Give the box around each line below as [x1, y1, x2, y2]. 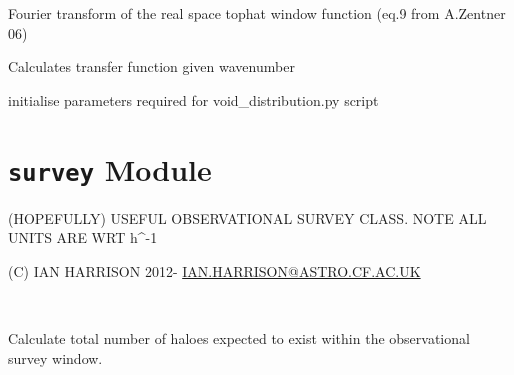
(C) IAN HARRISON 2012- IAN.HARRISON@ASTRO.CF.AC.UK [8, 260, 421, 281]
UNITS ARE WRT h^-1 [8, 227, 158, 248]
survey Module [8, 148, 212, 189]
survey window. [8, 347, 103, 368]
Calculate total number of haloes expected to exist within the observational [8, 328, 470, 348]
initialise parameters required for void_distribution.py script [8, 89, 379, 110]
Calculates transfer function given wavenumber [8, 56, 295, 77]
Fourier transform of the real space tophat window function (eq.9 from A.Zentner [8, 3, 506, 23]
